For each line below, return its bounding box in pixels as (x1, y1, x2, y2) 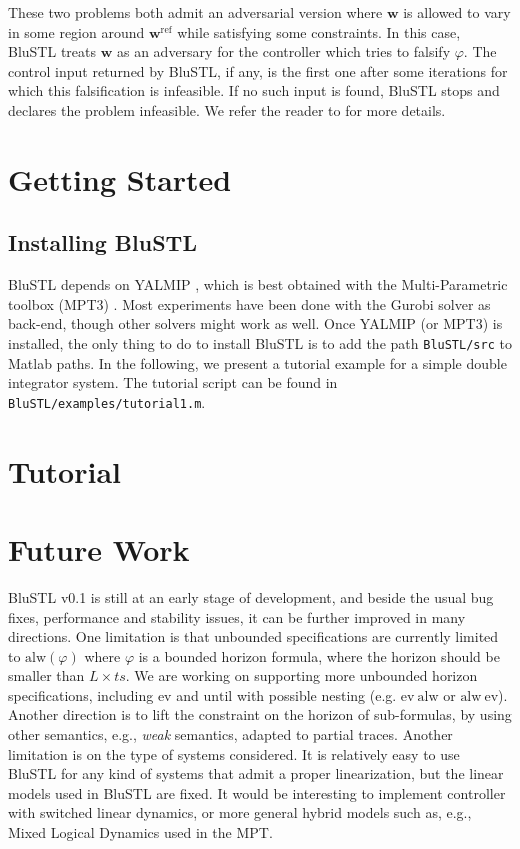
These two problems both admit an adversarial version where (8, 2, 383, 22)
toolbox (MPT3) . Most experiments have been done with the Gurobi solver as (8, 293, 491, 314)
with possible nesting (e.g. (236, 684, 397, 705)
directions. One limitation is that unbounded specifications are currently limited (8, 626, 499, 647)
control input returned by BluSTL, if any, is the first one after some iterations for (8, 60, 508, 81)
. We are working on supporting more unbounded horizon (125, 665, 478, 686)
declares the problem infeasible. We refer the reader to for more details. (8, 99, 446, 120)
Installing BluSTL (8, 227, 197, 258)
